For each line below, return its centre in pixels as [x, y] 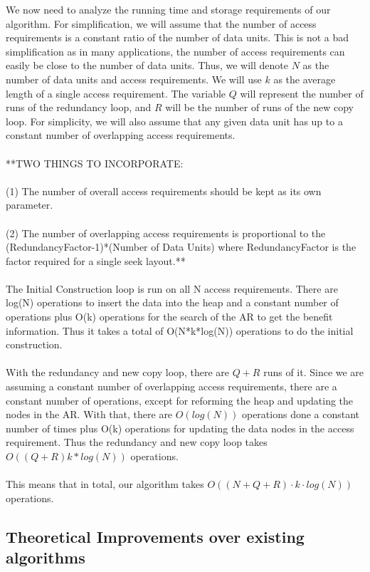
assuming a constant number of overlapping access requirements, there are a [171, 386]
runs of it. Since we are [314, 372]
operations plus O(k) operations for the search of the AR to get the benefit [169, 317]
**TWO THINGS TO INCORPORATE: [95, 163]
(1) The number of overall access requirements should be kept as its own [164, 191]
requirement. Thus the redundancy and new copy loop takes [137, 442]
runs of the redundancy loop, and [79, 107]
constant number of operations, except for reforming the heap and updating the [180, 400]
